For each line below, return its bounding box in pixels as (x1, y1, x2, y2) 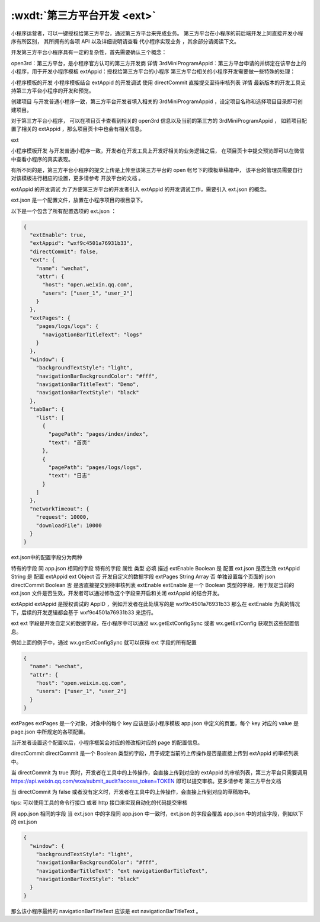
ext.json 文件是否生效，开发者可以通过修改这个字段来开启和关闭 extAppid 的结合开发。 (11, 589, 223, 596)
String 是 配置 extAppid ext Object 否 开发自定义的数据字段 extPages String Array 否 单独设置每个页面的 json (11, 573, 276, 580)
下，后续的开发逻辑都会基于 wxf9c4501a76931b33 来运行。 (11, 608, 157, 616)
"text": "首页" (48, 439, 91, 446)
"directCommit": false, (30, 248, 99, 255)
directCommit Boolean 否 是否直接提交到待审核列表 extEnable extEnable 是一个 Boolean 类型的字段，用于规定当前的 (11, 581, 295, 588)
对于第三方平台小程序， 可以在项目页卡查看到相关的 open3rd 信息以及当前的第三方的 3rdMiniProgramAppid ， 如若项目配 (11, 117, 308, 125)
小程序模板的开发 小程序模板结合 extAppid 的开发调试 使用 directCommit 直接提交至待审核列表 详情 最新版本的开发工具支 (11, 79, 306, 86)
